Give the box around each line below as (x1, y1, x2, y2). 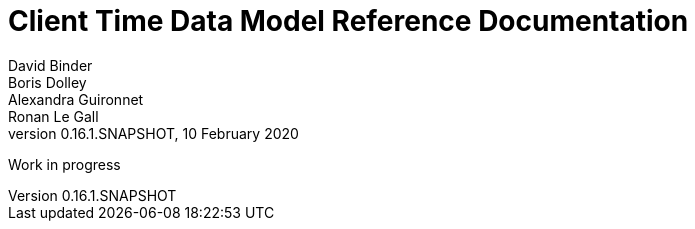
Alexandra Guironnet (8, 90, 144, 108)
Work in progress (8, 155, 121, 173)
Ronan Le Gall (8, 107, 99, 125)
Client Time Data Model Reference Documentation (8, 4, 689, 38)
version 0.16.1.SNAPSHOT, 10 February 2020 (8, 124, 299, 142)
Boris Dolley (8, 73, 87, 91)
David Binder (8, 56, 93, 74)
